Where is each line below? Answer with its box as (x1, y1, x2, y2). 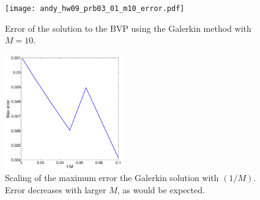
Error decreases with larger (5, 183, 106, 196)
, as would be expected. (117, 183, 205, 196)
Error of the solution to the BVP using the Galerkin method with (5, 21, 251, 34)
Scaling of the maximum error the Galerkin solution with (5, 171, 219, 184)
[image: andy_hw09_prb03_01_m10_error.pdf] (5, 4, 185, 13)
